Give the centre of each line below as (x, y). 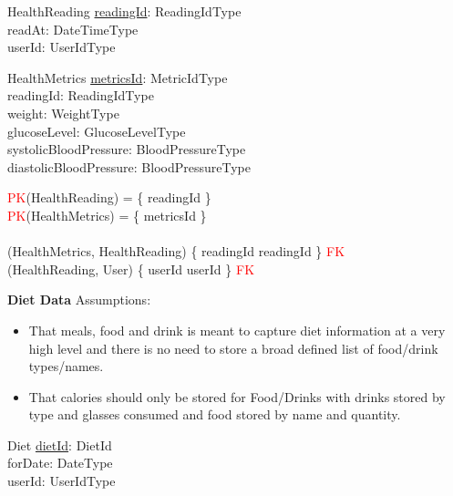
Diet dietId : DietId (60, 444)
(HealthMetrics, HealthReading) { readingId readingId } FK (176, 251)
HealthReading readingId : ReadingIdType (124, 11)
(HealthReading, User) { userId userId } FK (131, 269)
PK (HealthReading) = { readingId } (109, 197)
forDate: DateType (60, 463)
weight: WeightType (63, 113)
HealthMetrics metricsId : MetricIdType (118, 77)
